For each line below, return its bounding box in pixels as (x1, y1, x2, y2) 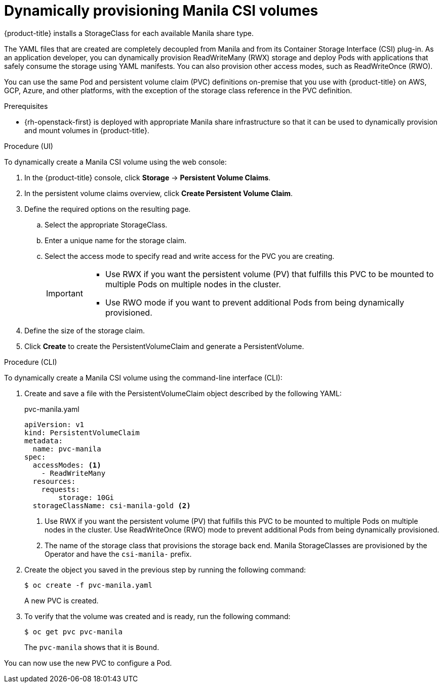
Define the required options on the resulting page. (24, 204, 191, 213)
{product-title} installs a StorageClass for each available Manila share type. (4, 28, 254, 37)
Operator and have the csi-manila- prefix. (45, 549, 192, 558)
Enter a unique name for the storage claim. (45, 236, 186, 245)
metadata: (24, 436, 63, 445)
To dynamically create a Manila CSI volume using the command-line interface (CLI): (4, 373, 283, 382)
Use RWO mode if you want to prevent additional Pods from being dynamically (105, 297, 405, 308)
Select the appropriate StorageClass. (45, 220, 168, 229)
